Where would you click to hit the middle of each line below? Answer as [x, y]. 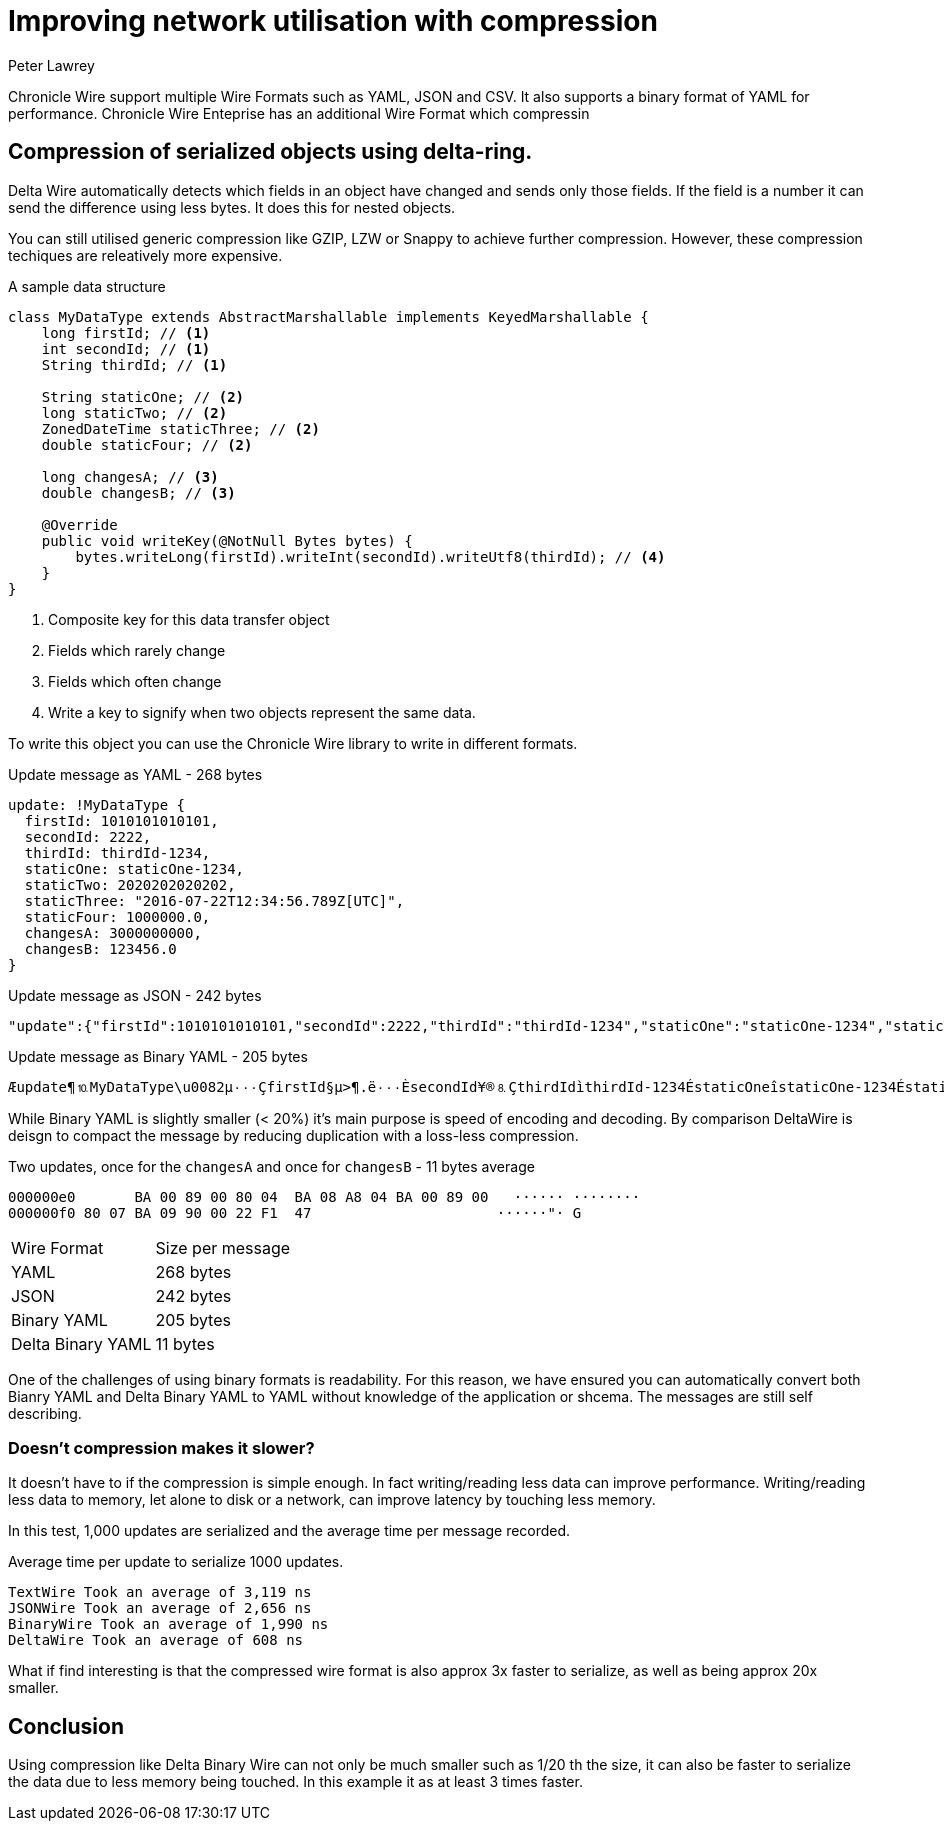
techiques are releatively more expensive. [145, 255]
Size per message [223, 1247]
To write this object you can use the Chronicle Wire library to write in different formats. [293, 743]
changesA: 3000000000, [113, 932]
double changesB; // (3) [138, 492]
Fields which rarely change [137, 650]
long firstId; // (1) [126, 332]
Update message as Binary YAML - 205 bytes [158, 1056]
